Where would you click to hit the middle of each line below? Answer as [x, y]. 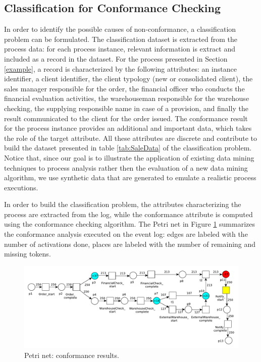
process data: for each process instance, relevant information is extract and [120, 49]
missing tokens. [28, 254]
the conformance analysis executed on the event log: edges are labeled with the [126, 234]
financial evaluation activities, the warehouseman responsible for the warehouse [127, 98]
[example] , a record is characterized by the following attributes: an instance [120, 68]
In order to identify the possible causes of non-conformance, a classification [120, 29]
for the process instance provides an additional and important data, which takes [128, 128]
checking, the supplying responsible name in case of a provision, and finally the [126, 108]
